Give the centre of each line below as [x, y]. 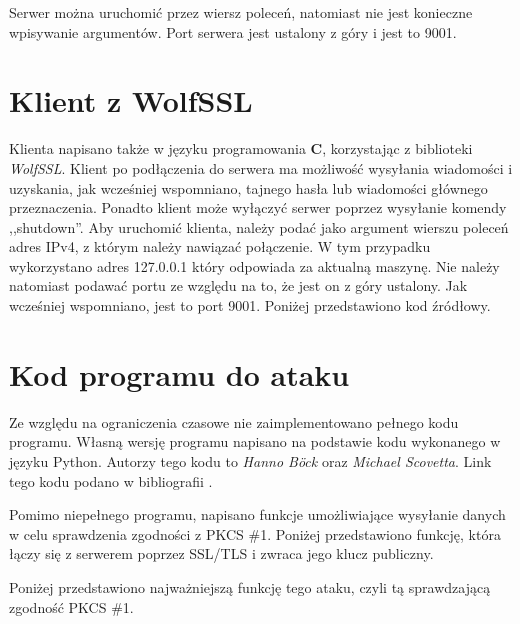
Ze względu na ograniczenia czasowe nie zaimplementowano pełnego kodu [234, 421]
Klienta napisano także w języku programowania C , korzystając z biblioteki [241, 148]
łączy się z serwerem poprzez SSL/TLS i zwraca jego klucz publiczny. [221, 553]
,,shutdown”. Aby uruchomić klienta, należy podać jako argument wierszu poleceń [259, 226]
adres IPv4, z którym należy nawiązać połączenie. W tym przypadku [220, 246]
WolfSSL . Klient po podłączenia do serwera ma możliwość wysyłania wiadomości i [261, 167]
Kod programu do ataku [179, 373]
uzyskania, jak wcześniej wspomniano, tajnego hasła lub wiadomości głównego [248, 187]
